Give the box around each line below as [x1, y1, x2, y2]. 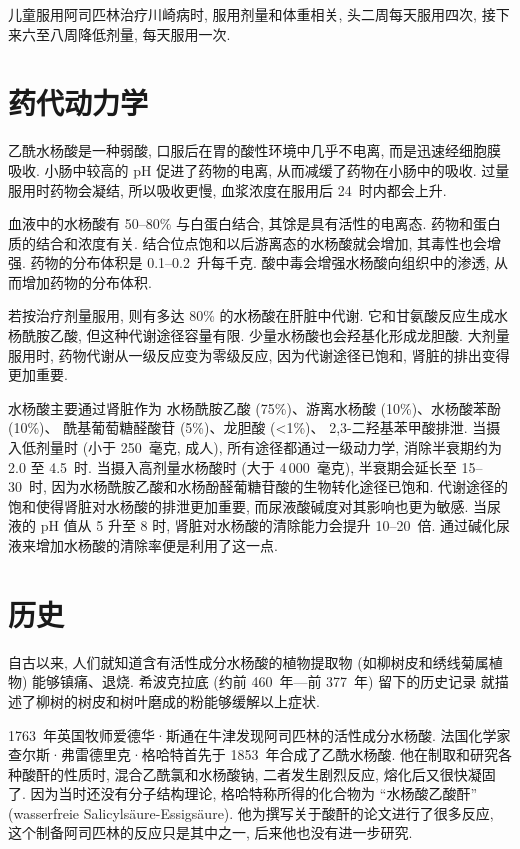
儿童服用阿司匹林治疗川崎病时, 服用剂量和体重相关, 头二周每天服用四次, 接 [8, 4, 496, 24]
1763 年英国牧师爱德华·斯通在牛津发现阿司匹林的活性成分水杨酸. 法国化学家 [8, 724, 511, 745]
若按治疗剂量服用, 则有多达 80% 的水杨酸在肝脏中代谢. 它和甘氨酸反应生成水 [8, 305, 509, 326]
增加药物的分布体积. [21, 271, 152, 292]
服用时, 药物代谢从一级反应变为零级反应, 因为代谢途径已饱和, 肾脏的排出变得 [8, 344, 510, 365]
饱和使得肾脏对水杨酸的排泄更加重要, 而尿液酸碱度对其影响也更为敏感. [8, 495, 469, 516]
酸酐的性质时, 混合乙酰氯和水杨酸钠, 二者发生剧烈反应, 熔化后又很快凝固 [21, 763, 496, 784]
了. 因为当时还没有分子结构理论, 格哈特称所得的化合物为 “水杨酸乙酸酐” [8, 783, 477, 804]
